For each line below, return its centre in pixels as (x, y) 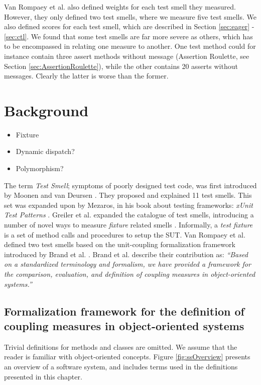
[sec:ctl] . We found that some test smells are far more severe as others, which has (128, 36)
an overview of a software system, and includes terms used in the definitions (121, 366)
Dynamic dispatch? (45, 151)
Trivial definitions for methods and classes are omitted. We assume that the (121, 346)
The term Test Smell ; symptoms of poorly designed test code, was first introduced (130, 185)
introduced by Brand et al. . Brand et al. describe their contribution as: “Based (126, 254)
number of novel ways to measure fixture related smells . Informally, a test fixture (128, 225)
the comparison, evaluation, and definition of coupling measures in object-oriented (130, 274)
